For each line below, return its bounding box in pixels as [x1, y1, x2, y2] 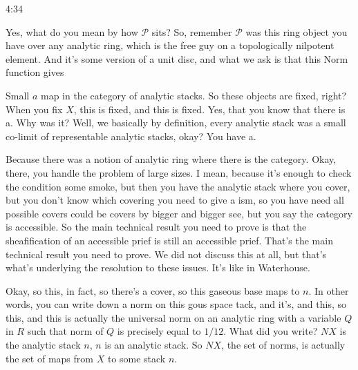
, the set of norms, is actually [221, 338, 346, 352]
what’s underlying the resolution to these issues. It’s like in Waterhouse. [6, 260, 310, 275]
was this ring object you [245, 24, 348, 39]
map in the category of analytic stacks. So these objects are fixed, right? [40, 88, 347, 102]
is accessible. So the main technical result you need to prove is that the [6, 220, 307, 234]
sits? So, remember [151, 24, 232, 39]
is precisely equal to [117, 324, 201, 338]
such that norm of [27, 324, 104, 338]
